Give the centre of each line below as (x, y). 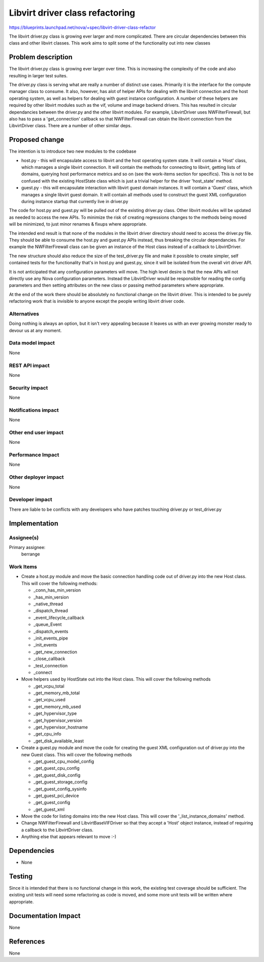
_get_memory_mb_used (57, 707)
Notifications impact (34, 410)
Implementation (34, 523)
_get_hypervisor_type (55, 713)
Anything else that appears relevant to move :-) (69, 837)
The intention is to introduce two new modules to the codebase (73, 151)
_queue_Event (48, 624)
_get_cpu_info (47, 734)
